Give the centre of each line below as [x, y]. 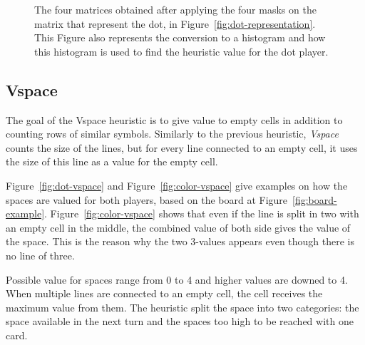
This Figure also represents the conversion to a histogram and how [180, 37]
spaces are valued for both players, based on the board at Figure [147, 199]
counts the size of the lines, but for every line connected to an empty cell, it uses [182, 147]
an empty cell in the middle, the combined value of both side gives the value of [178, 227]
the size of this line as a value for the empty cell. [112, 161]
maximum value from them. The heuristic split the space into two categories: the [182, 307]
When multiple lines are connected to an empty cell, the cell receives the [164, 293]
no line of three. [40, 255]
